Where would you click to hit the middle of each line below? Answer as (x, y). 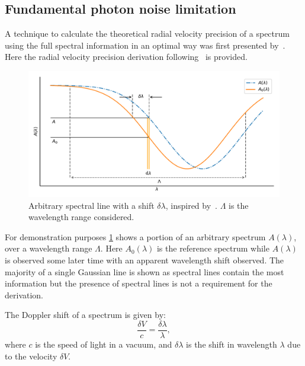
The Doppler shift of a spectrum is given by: (85, 315)
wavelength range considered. (81, 217)
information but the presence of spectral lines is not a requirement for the (139, 283)
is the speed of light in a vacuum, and (104, 344)
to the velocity (31, 356)
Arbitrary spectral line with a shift (91, 205)
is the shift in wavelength (232, 344)
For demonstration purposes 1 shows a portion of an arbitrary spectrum (135, 236)
